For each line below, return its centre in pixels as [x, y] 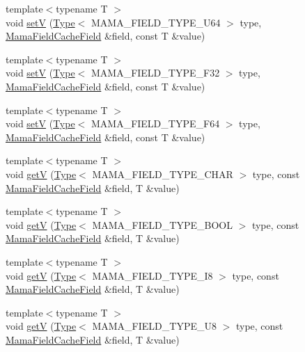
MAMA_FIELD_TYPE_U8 [154, 326]
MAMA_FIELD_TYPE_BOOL [162, 224]
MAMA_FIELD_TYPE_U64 [156, 22]
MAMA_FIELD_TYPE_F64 [155, 123]
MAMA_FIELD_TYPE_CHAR [163, 174]
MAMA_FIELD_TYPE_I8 [152, 275]
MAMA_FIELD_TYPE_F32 [155, 73]
